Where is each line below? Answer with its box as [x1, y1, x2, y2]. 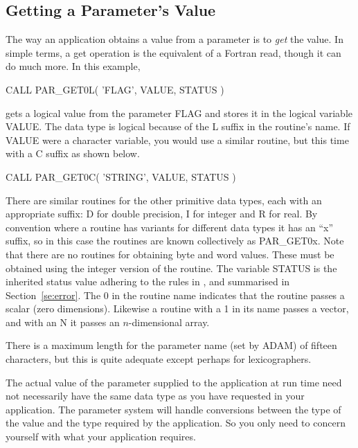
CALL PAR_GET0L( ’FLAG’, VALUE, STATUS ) [6, 82, 224, 96]
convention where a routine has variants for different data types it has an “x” [6, 219, 333, 234]
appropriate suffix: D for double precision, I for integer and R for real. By [6, 206, 318, 221]
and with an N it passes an [6, 314, 120, 329]
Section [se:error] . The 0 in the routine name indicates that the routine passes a [6, 287, 345, 302]
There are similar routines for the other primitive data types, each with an [6, 192, 322, 207]
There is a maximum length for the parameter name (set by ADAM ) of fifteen [6, 338, 337, 352]
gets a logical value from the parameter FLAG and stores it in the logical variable [6, 105, 352, 120]
